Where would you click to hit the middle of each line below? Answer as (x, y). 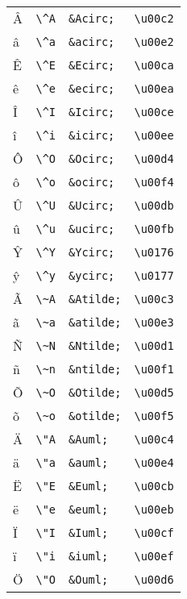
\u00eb (154, 509)
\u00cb (154, 486)
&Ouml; (89, 579)
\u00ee (154, 135)
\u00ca (154, 65)
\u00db (154, 205)
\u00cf (154, 532)
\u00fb (154, 229)
